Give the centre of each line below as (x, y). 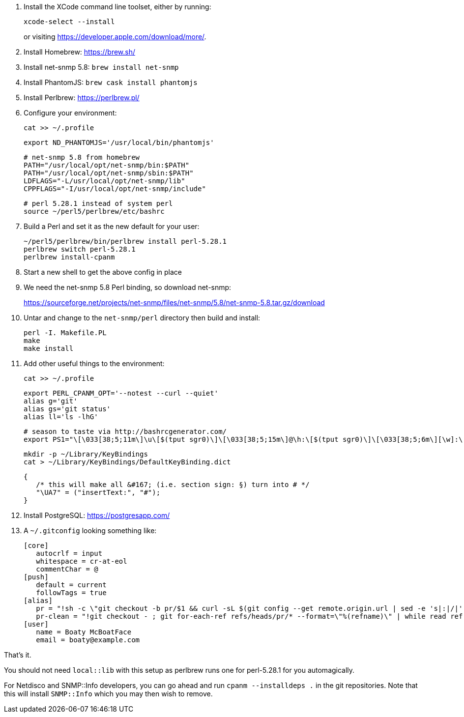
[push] (36, 577)
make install (49, 348)
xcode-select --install (69, 22)
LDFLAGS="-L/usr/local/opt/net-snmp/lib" (104, 181)
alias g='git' (51, 401)
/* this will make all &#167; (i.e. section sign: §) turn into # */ (173, 485)
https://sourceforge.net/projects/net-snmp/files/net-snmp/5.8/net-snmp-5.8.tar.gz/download (174, 302)
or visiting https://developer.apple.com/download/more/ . (115, 37)
